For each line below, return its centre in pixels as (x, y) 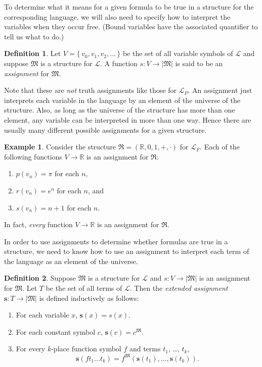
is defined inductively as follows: (89, 298)
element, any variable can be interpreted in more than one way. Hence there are (128, 119)
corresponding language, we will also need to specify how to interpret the (117, 16)
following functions (33, 156)
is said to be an (199, 63)
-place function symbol (86, 349)
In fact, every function (38, 224)
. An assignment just (220, 90)
